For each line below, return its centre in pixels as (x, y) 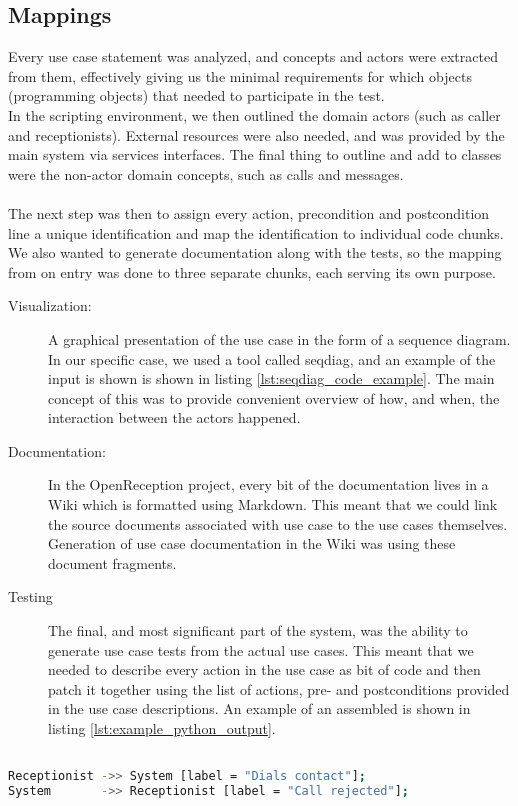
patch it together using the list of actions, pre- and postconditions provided (279, 688)
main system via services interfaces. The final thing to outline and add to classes (255, 154)
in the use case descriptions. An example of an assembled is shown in (259, 708)
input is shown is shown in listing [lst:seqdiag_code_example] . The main (271, 378)
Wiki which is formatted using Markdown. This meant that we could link (273, 504)
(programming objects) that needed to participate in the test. (196, 95)
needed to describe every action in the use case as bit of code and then (264, 669)
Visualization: (50, 305)
